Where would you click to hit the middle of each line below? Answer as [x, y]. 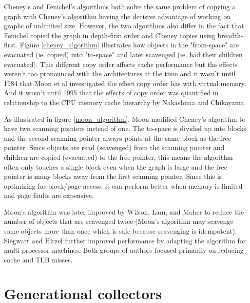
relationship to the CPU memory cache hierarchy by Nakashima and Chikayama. [125, 102]
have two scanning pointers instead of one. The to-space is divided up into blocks [125, 128]
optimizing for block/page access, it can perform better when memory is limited [123, 185]
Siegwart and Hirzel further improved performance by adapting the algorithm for [125, 240]
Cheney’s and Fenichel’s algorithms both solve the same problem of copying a [120, 6]
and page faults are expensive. [49, 195]
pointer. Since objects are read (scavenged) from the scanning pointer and [114, 147]
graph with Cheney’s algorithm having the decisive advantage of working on [117, 16]
